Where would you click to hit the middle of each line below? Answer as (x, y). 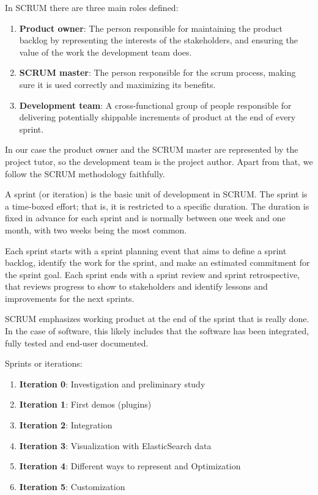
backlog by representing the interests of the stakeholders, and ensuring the (159, 40)
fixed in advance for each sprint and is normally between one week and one (145, 218)
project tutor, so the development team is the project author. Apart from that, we (159, 161)
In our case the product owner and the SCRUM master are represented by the (152, 149)
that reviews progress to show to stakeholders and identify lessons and (136, 286)
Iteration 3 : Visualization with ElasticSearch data (115, 445)
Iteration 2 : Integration (66, 425)
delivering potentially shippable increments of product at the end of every (157, 117)
